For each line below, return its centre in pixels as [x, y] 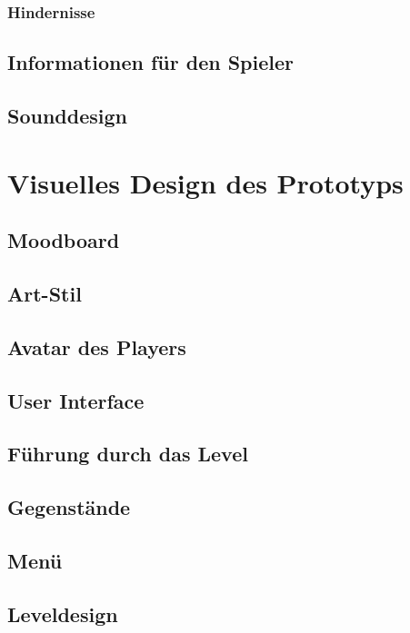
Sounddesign [67, 116]
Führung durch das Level [128, 454]
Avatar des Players [97, 346]
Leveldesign [63, 613]
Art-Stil [45, 293]
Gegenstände [69, 507]
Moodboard [64, 240]
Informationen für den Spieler [150, 62]
